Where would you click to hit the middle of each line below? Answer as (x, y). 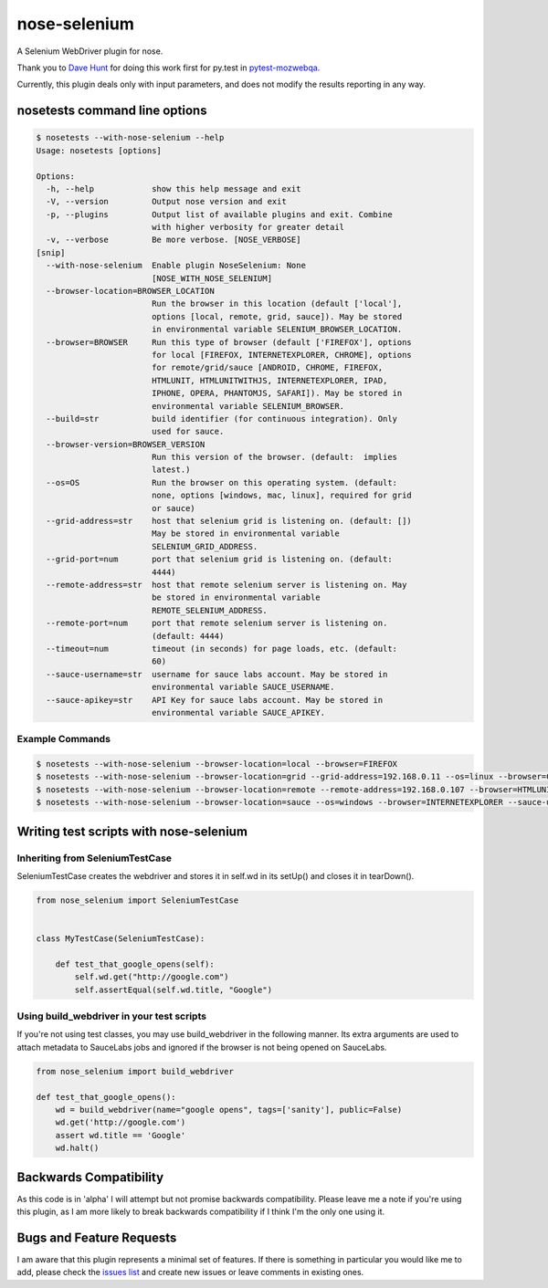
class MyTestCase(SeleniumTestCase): (121, 939)
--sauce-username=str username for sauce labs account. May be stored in (217, 674)
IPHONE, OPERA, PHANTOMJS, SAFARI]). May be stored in (277, 393)
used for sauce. (188, 432)
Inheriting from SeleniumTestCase (95, 858)
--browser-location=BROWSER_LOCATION (130, 291)
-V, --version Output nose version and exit (166, 202)
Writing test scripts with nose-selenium (132, 831)
